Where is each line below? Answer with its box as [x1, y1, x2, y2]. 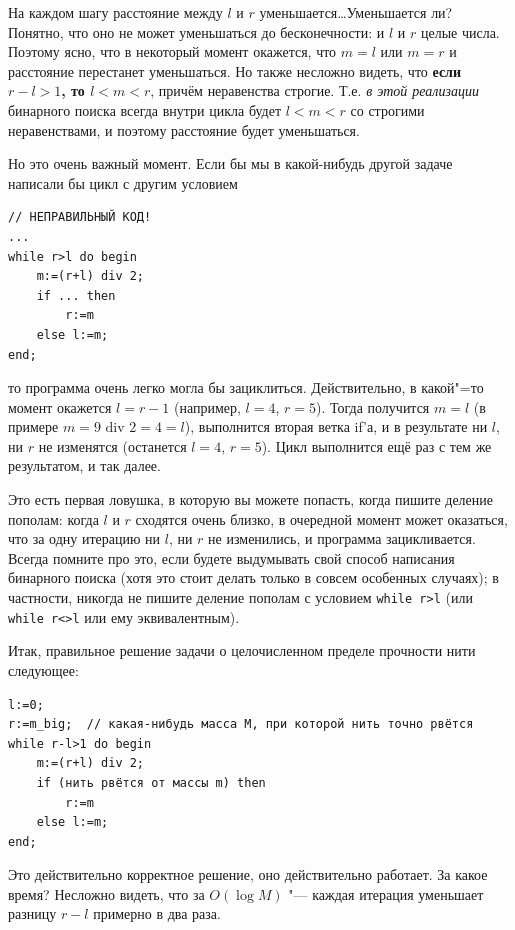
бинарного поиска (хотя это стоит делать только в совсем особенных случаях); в [8, 567, 499, 588]
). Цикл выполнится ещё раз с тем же [261, 435, 492, 456]
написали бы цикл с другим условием [8, 172, 238, 193]
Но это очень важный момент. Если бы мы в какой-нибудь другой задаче [8, 153, 453, 174]
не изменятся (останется [38, 435, 187, 456]
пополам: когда [8, 508, 99, 529]
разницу [8, 903, 57, 924]
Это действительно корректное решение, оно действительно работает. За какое [8, 864, 488, 885]
